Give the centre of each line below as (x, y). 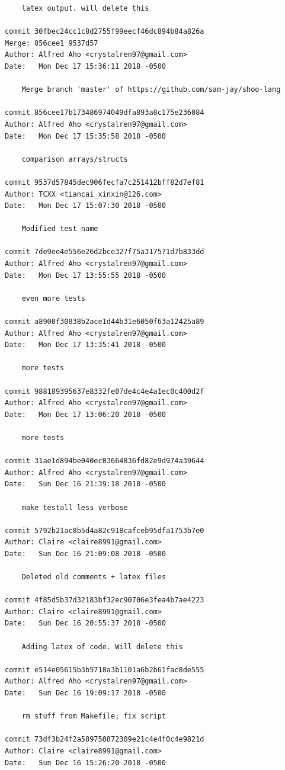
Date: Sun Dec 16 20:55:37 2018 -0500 (86, 623)
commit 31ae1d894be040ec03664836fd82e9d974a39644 (105, 461)
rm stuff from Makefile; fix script (94, 716)
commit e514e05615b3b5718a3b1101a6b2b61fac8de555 (105, 670)
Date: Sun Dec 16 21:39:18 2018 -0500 (86, 484)
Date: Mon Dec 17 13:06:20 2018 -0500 (86, 414)
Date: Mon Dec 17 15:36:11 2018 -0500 (86, 66)
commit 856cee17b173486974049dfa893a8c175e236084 (105, 113)
